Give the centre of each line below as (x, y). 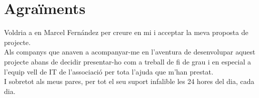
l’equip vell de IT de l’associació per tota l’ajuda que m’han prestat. (109, 71)
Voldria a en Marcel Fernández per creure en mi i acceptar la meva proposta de (126, 32)
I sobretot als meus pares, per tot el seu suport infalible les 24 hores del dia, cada (129, 81)
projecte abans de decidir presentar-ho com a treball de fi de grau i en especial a (127, 61)
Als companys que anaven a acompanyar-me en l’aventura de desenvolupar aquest (130, 52)
